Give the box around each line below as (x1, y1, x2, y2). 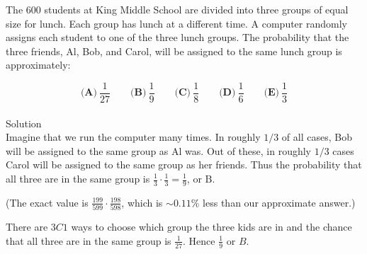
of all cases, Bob (281, 129, 352, 144)
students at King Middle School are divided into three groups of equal (44, 2, 349, 16)
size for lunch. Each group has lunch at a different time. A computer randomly (6, 16, 347, 30)
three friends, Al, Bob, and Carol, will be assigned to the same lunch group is (6, 43, 342, 58)
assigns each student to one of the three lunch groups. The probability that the (6, 30, 349, 45)
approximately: (6, 57, 71, 72)
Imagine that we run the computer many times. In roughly (6, 129, 261, 144)
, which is (121, 195, 163, 209)
